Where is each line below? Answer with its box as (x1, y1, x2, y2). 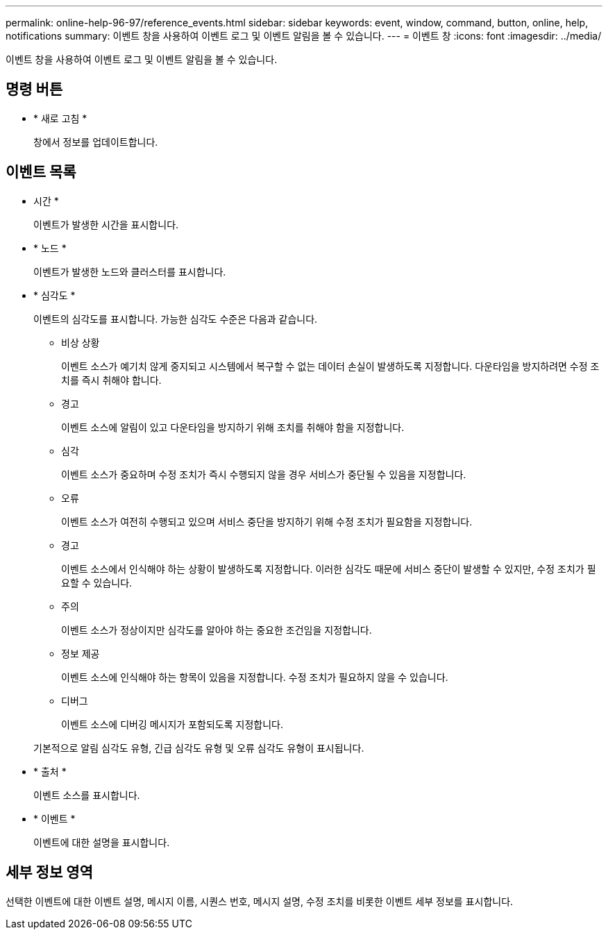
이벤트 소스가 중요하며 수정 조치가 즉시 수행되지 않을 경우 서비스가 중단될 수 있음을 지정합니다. (61, 468, 466, 480)
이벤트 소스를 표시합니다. (33, 789, 140, 801)
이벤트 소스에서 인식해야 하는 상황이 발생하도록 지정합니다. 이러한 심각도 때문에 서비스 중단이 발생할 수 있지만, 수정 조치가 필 (61, 562, 596, 575)
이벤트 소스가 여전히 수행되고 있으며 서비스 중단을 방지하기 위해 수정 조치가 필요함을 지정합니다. (61, 515, 473, 528)
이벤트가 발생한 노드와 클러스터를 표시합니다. (33, 265, 226, 278)
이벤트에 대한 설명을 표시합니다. (33, 836, 170, 848)
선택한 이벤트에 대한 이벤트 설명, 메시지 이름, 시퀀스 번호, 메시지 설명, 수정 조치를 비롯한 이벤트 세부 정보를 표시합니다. (6, 895, 514, 907)
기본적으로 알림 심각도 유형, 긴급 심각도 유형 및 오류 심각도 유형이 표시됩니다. (33, 741, 364, 754)
